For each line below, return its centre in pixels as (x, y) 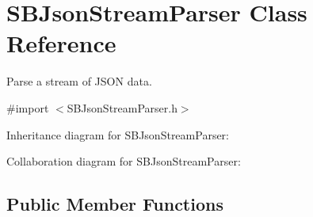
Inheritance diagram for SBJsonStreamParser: (118, 134)
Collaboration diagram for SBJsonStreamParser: (124, 161)
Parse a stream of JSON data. (79, 81)
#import (28, 107)
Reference (61, 43)
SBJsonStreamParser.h (122, 107)
